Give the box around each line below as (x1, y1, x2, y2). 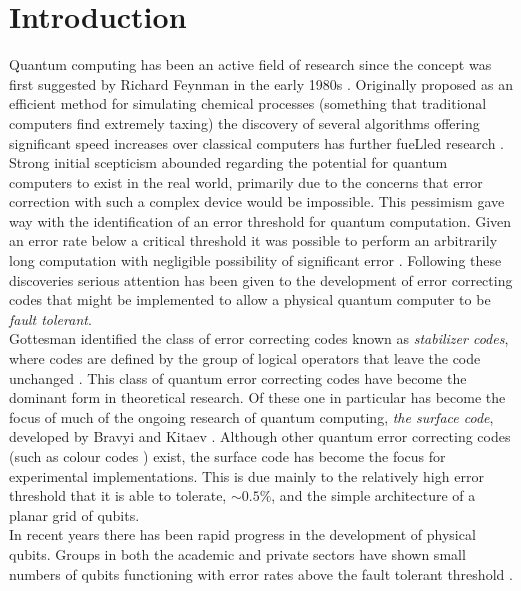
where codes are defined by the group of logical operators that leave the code (9, 348, 481, 369)
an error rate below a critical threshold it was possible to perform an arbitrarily (9, 230, 498, 251)
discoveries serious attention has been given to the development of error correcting (9, 269, 513, 290)
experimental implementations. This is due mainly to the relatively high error (9, 465, 484, 486)
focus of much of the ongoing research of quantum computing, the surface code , (9, 406, 494, 427)
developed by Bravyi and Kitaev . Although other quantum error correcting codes (9, 426, 511, 447)
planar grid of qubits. (9, 504, 140, 525)
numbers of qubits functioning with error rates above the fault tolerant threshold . (9, 563, 513, 584)
